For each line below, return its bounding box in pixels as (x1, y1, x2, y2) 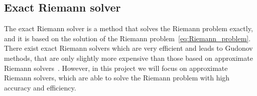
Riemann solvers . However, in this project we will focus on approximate (4, 62, 228, 73)
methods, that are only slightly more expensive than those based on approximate (4, 52, 253, 63)
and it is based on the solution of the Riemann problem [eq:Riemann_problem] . (4, 33, 251, 43)
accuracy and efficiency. (4, 82, 76, 92)
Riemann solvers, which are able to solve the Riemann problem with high (4, 72, 230, 83)
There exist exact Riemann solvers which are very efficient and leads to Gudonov (4, 43, 253, 53)
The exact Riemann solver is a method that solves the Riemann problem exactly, (4, 23, 253, 34)
